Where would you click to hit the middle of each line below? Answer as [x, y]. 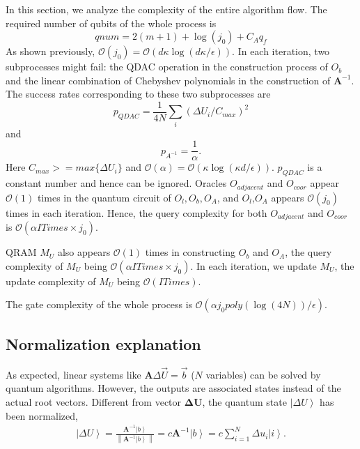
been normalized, [42, 415]
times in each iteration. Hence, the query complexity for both [136, 212]
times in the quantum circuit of [104, 197]
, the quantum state [244, 401]
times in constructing [190, 252]
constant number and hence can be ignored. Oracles [116, 183]
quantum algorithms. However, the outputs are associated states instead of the [173, 388]
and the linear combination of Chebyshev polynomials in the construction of [168, 80]
